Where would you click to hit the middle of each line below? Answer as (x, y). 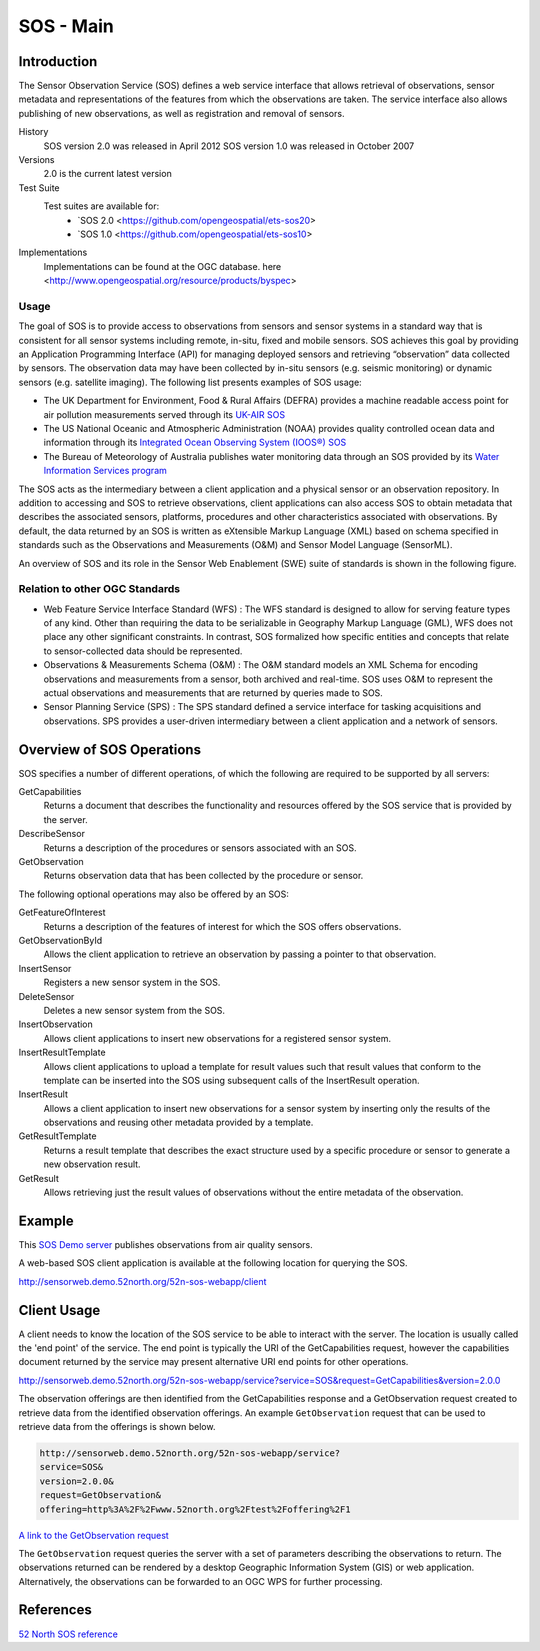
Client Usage (59, 1310)
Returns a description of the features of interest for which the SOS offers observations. (222, 926)
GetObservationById (60, 940)
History (33, 132)
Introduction (58, 61)
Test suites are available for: (101, 206)
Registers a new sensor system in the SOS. (132, 982)
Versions (36, 160)
